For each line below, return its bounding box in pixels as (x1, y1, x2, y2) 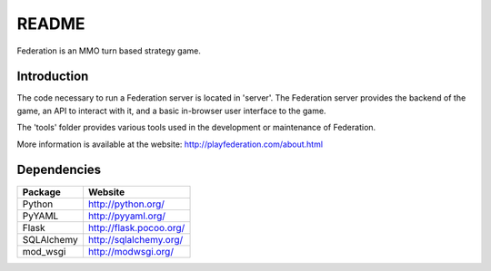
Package (22, 186, 61, 198)
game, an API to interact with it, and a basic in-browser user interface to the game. (16, 105, 326, 116)
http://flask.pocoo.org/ (87, 221, 185, 234)
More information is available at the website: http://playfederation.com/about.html (16, 139, 323, 150)
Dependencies (16, 162, 102, 178)
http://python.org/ (87, 198, 165, 210)
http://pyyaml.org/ (87, 209, 166, 222)
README (16, 14, 85, 34)
